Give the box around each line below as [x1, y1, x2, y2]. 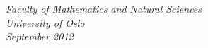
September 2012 [6, 29, 74, 44]
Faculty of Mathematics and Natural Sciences [6, 1, 202, 16]
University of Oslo [6, 15, 85, 30]
